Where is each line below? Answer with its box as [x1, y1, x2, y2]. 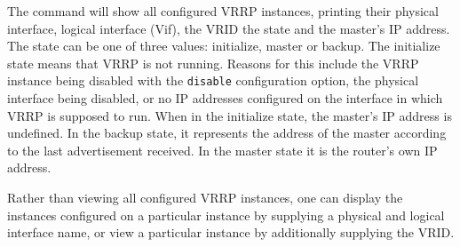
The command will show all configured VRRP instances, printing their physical [7, 2, 439, 20]
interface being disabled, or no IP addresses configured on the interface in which [7, 89, 443, 108]
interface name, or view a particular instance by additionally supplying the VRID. [7, 223, 455, 242]
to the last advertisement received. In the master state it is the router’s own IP [7, 140, 438, 159]
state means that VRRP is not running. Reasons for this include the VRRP [7, 53, 419, 72]
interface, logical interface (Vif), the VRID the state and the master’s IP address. [7, 19, 450, 37]
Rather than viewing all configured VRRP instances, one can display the [7, 188, 403, 206]
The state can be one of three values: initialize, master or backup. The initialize [7, 36, 440, 55]
